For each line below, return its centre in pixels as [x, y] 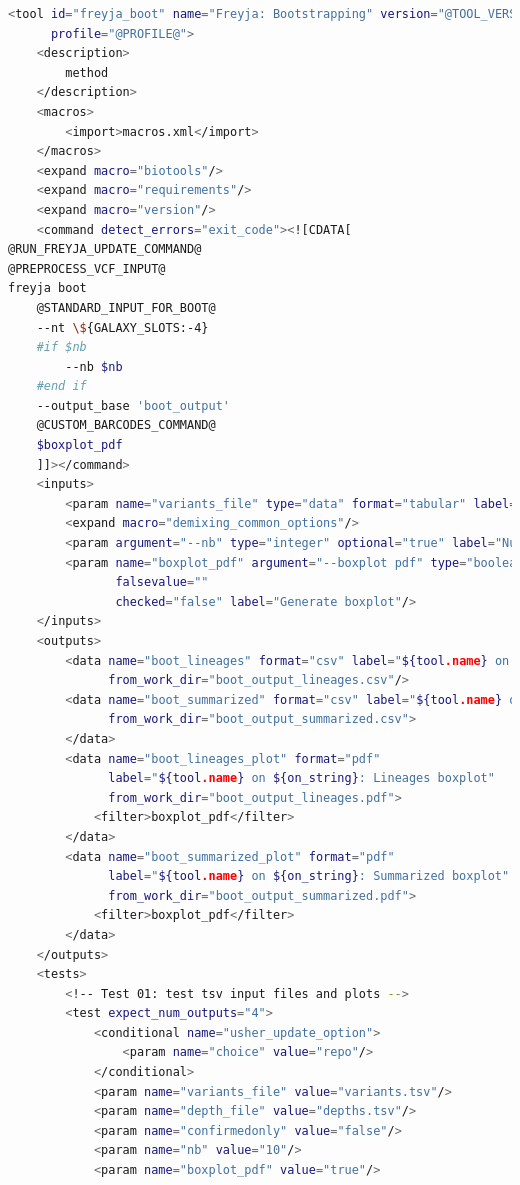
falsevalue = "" [162, 582]
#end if [61, 386]
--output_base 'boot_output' [133, 405]
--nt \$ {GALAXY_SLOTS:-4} [122, 327]
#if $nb [61, 347]
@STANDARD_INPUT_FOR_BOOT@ [126, 307]
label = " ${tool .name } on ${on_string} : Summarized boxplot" [309, 876]
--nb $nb [94, 366]
